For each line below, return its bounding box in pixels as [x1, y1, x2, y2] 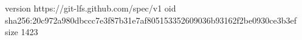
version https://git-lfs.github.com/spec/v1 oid [5, 2, 176, 14]
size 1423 [5, 25, 38, 38]
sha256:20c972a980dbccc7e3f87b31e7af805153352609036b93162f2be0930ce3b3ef [5, 13, 297, 26]
